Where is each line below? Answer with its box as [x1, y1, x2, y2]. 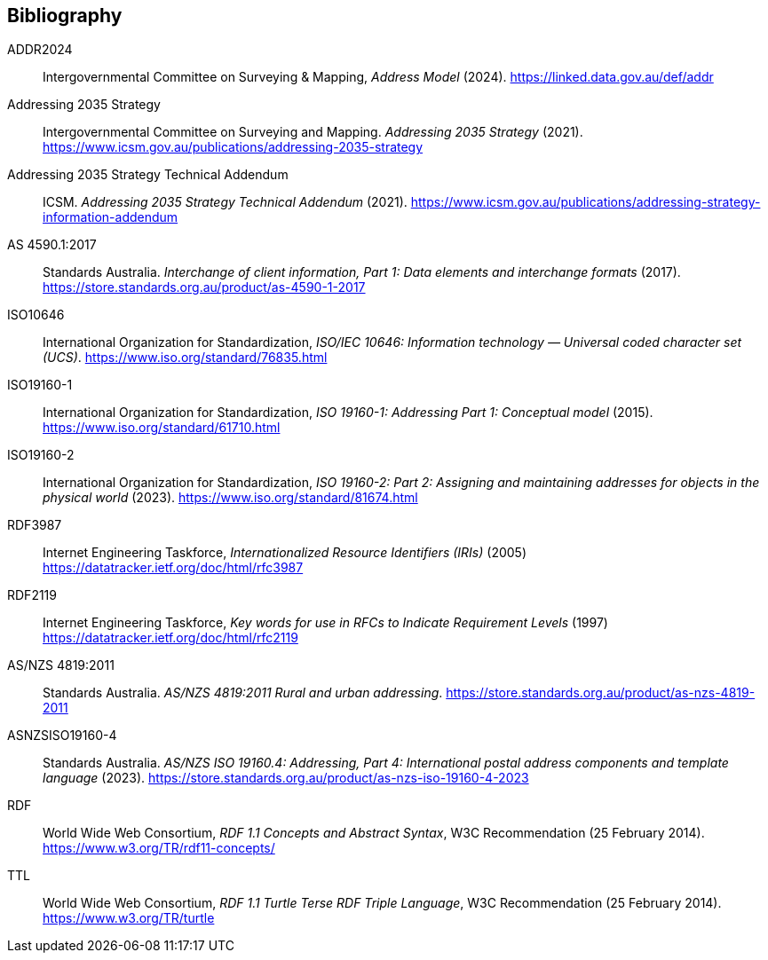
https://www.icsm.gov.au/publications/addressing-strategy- [410, 194, 761, 210]
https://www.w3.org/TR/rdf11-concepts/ [43, 840, 275, 856]
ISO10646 [7, 307, 65, 323]
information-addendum [43, 209, 178, 225]
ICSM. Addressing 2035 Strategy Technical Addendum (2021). [43, 194, 408, 210]
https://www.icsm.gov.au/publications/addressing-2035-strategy [43, 139, 424, 155]
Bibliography [7, 4, 123, 27]
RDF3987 [7, 517, 62, 533]
